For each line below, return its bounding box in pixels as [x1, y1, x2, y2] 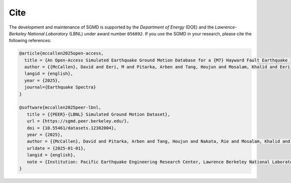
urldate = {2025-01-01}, [27, 145, 86, 151]
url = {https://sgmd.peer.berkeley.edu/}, [27, 119, 129, 124]
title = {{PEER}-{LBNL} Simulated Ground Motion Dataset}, [27, 111, 170, 117]
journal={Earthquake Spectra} [24, 85, 97, 90]
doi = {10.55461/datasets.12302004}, [27, 125, 116, 131]
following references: [9, 38, 51, 44]
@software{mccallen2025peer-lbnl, [19, 105, 101, 110]
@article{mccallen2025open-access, [19, 51, 104, 56]
